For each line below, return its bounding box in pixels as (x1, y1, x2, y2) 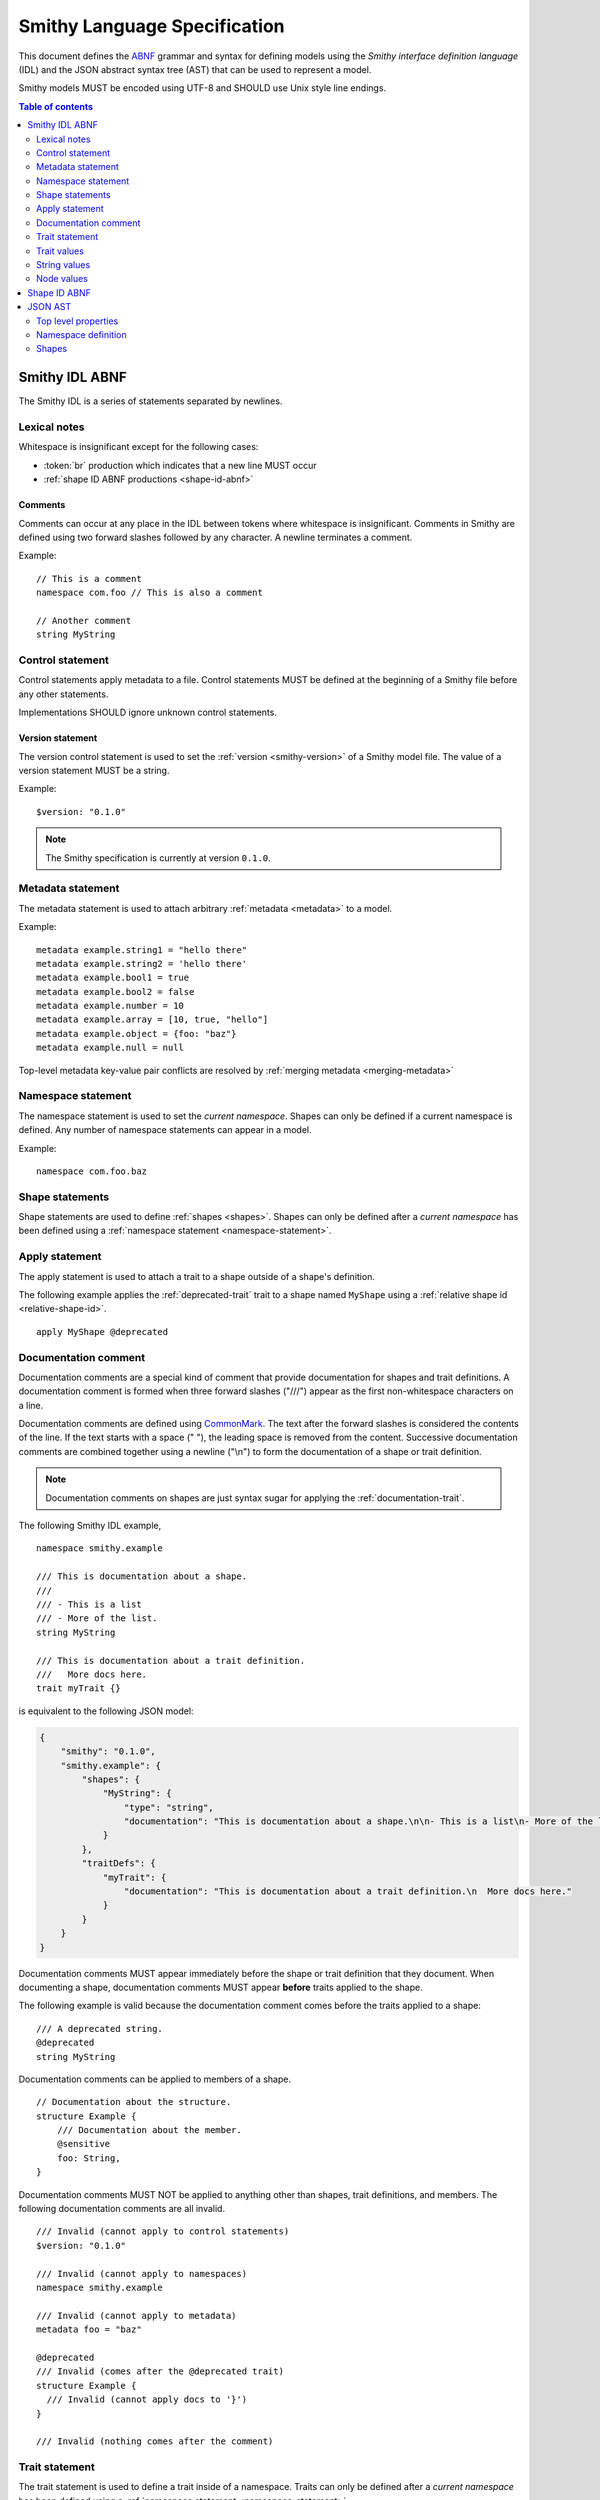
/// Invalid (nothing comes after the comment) (36, 2436, 274, 2447)
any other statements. (18, 688, 109, 700)
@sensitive (56, 2138, 111, 2150)
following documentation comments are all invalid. (18, 2203, 225, 2215)
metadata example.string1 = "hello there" (36, 944, 248, 955)
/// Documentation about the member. (56, 2125, 242, 2136)
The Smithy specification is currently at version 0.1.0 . (45, 851, 271, 864)
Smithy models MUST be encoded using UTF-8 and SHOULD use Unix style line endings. (18, 82, 387, 94)
